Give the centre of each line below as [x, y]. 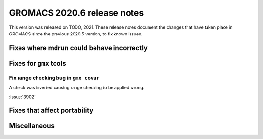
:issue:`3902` [22, 97]
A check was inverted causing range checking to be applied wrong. [77, 88]
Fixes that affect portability [51, 111]
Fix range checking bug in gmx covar [54, 78]
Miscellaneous [32, 126]
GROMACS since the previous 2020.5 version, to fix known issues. [76, 34]
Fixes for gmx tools [38, 63]
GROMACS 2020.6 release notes [76, 13]
